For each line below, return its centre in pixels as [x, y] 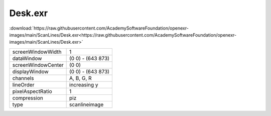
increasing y [84, 84]
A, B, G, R [81, 78]
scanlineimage [87, 104]
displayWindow [30, 71]
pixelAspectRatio [32, 91]
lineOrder [23, 84]
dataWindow [27, 58]
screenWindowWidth [37, 52]
